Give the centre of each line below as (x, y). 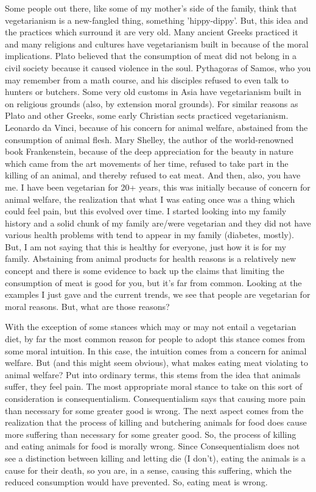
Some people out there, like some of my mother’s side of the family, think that (151, 8)
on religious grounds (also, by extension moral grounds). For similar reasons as (152, 103)
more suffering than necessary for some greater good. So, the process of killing (151, 434)
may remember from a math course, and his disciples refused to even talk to (147, 79)
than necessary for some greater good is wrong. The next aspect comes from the (154, 410)
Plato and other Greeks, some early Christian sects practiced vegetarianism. (147, 115)
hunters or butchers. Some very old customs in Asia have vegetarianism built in (153, 92)
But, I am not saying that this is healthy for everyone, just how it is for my (146, 246)
